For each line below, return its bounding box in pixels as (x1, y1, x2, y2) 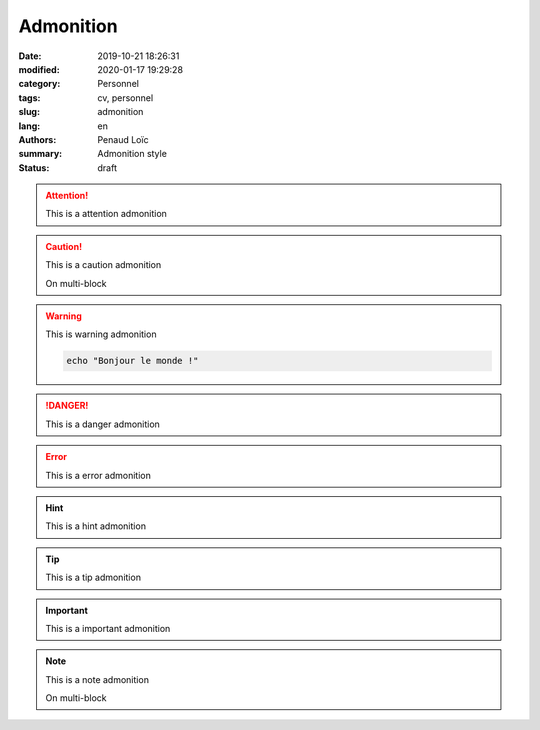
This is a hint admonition (45, 520, 147, 532)
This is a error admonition (45, 469, 152, 481)
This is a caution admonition (45, 259, 162, 271)
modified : (18, 63, 60, 75)
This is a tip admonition (45, 571, 142, 584)
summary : (18, 148, 63, 160)
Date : (18, 50, 42, 62)
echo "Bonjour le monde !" (66, 355, 199, 367)
